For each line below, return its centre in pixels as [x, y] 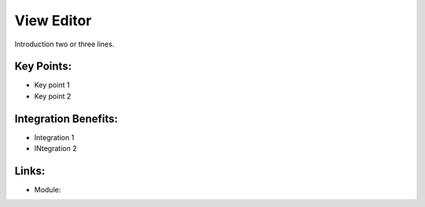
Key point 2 [53, 96]
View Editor [53, 20]
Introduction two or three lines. [65, 44]
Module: [48, 190]
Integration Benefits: [66, 118]
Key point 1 [52, 85]
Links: [30, 170]
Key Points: [43, 67]
